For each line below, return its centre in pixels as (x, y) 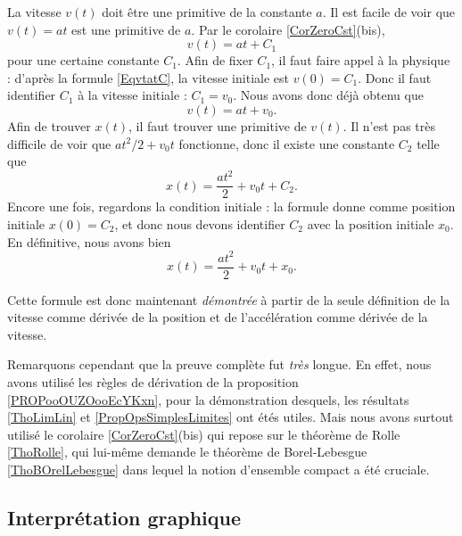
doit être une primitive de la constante (207, 12)
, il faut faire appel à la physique (361, 60)
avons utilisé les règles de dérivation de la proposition (153, 382)
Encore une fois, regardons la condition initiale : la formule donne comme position (231, 206)
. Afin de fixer (215, 60)
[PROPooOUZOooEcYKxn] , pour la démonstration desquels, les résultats (208, 399)
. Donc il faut (395, 77)
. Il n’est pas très (389, 125)
